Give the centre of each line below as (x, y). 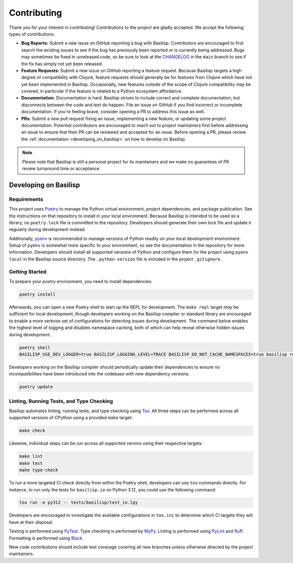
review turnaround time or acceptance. (61, 168)
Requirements (26, 199)
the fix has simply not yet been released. (62, 64)
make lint (31, 456)
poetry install (37, 294)
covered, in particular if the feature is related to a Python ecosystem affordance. (102, 91)
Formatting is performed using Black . (46, 538)
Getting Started (28, 272)
